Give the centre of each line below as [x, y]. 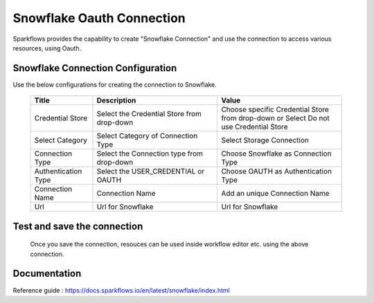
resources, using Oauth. [47, 48]
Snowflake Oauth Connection [99, 18]
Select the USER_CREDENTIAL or [151, 172]
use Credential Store [255, 127]
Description [116, 100]
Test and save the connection [78, 226]
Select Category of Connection [147, 136]
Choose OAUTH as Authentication [277, 172]
